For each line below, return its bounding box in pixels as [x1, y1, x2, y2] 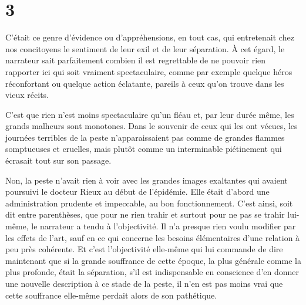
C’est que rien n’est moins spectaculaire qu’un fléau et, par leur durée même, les [5, 108, 294, 120]
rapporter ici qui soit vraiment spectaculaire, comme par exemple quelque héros [5, 65, 292, 77]
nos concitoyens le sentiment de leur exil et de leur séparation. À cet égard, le [5, 42, 285, 55]
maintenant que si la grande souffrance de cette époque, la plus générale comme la [5, 254, 301, 266]
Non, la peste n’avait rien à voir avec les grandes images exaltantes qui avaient [5, 174, 288, 186]
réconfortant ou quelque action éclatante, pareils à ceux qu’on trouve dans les [5, 77, 284, 89]
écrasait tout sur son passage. [5, 154, 112, 167]
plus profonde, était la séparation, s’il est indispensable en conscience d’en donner [5, 266, 300, 278]
